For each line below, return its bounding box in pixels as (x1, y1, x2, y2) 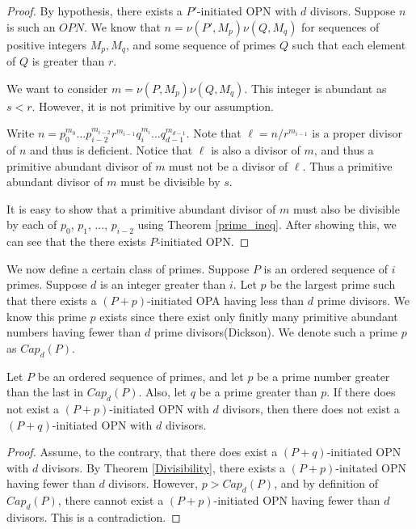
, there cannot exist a (57, 492, 164, 509)
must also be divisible (292, 200, 400, 217)
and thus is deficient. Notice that (30, 142, 193, 159)
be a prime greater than (199, 383, 317, 400)
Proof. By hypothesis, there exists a (6, 2, 183, 19)
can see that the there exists (6, 233, 146, 250)
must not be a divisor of (169, 157, 288, 174)
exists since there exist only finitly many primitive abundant (99, 307, 398, 324)
